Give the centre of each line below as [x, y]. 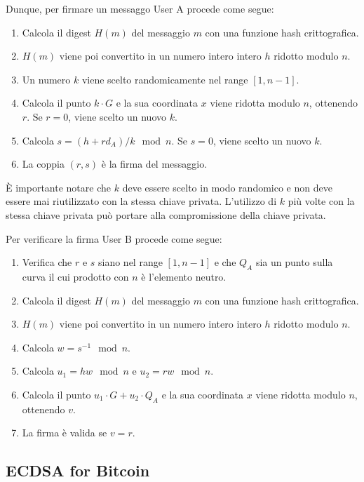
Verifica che [47, 262]
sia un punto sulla [294, 262]
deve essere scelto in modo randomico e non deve [227, 187]
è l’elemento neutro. [184, 276]
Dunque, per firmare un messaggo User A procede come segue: [140, 8]
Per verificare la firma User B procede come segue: [114, 238]
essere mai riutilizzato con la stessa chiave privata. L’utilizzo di [141, 201]
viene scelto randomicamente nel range [165, 79]
